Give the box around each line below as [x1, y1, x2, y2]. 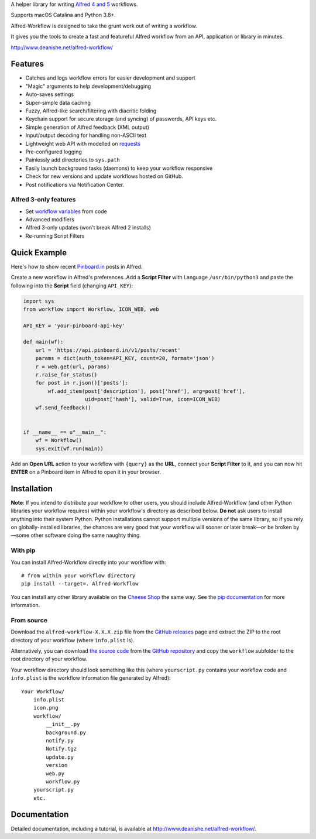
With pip [11, 546, 36, 554]
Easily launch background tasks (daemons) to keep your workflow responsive [25, 165, 213, 172]
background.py [46, 729, 87, 736]
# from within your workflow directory [21, 572, 136, 579]
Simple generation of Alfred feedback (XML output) [25, 124, 149, 131]
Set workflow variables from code [25, 208, 108, 215]
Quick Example [11, 248, 67, 258]
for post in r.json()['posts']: [35, 379, 129, 386]
